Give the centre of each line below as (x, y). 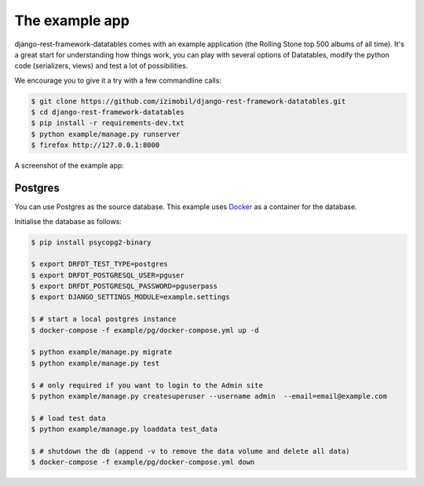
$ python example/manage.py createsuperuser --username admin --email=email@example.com (209, 396)
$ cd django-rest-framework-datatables (108, 112)
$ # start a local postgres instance (104, 319)
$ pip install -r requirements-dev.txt (108, 123)
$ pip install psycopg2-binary (91, 242)
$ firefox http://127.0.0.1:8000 (95, 145)
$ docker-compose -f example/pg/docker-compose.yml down (143, 462)
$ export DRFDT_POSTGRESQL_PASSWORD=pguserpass (124, 286)
